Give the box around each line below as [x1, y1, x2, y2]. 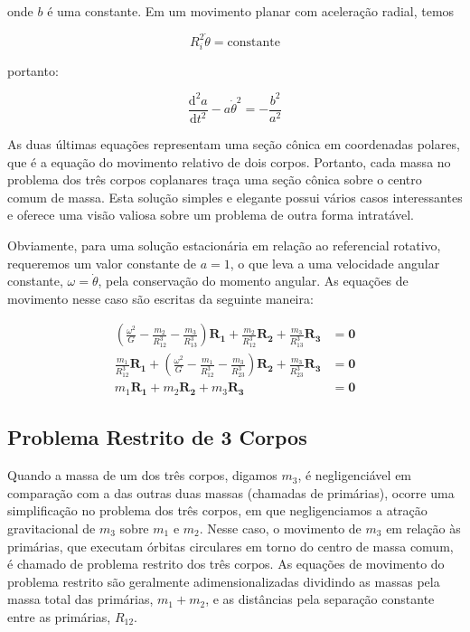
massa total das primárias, [7, 590, 154, 608]
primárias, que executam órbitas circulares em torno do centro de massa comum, [7, 536, 454, 555]
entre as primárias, [7, 607, 111, 626]
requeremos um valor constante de [7, 253, 197, 272]
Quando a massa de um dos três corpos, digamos [7, 466, 277, 485]
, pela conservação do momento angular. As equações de [98, 271, 409, 290]
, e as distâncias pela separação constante [205, 590, 435, 608]
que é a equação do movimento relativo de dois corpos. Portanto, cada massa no [7, 152, 451, 171]
